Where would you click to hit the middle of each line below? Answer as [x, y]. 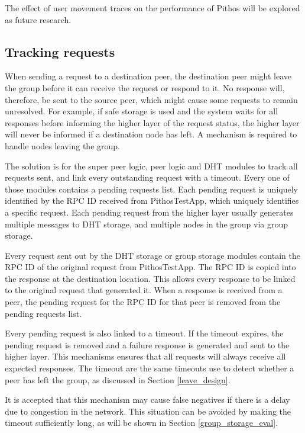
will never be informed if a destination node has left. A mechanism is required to [151, 134]
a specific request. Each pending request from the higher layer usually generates [149, 212]
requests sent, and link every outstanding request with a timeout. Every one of [147, 177]
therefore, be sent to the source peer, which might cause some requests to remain [151, 99]
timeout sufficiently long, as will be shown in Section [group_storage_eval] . [142, 423]
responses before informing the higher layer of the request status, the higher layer [152, 122]
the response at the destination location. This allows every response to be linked [150, 278]
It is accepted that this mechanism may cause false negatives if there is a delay [147, 400]
